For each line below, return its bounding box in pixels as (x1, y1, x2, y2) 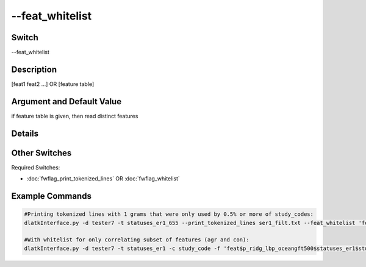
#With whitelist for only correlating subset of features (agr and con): (24, 237, 249, 243)
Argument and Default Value (11, 96, 122, 107)
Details (11, 128, 39, 138)
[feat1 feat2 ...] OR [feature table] (11, 80, 95, 88)
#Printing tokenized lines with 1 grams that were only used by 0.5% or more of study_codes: (24, 211, 314, 218)
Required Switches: (11, 163, 60, 171)
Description (11, 64, 57, 74)
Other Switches (11, 148, 72, 158)
